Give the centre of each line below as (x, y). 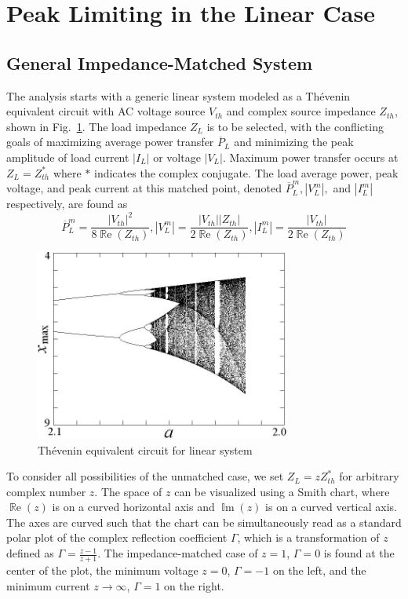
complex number (46, 491)
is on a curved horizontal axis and (133, 507)
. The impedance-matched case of (178, 553)
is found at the (359, 553)
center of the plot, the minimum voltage (102, 570)
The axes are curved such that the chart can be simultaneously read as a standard (204, 522)
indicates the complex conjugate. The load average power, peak (246, 172)
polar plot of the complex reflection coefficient (117, 537)
